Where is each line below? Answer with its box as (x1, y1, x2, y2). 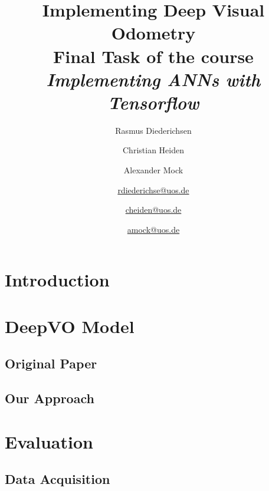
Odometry (111, 21, 196, 45)
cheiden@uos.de (125, 203, 182, 216)
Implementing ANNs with (46, 67, 261, 91)
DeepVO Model (5, 314, 134, 338)
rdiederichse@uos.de (117, 183, 189, 196)
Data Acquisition (5, 470, 110, 488)
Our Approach (5, 389, 94, 407)
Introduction (5, 268, 110, 292)
